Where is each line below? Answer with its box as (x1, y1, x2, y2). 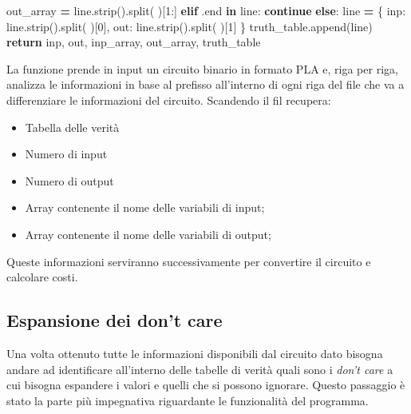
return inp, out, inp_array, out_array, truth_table (6, 34, 261, 50)
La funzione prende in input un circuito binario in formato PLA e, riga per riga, (6, 60, 398, 77)
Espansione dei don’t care (6, 308, 223, 332)
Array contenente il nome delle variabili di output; (25, 225, 271, 242)
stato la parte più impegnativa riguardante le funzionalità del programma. (6, 392, 369, 408)
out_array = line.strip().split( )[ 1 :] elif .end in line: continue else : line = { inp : (6, 2, 406, 18)
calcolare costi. (6, 269, 78, 285)
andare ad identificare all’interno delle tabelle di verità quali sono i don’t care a (6, 360, 393, 377)
